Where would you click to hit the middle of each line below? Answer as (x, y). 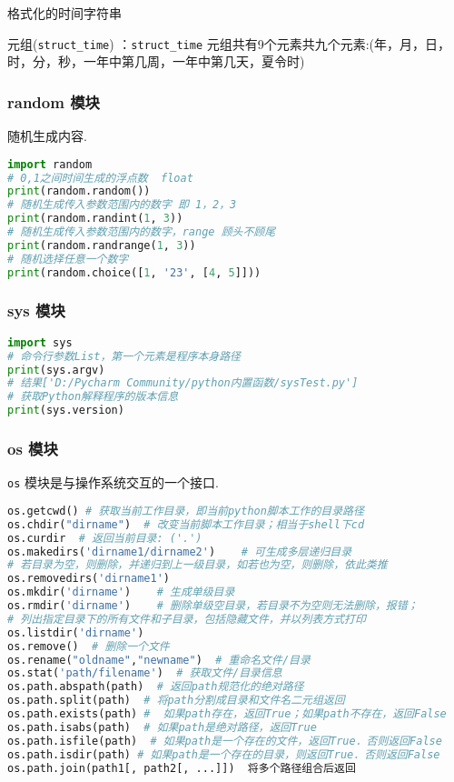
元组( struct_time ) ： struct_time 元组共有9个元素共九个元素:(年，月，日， (229, 43)
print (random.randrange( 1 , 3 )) (102, 245)
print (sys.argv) (56, 370)
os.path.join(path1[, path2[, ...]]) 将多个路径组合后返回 (182, 768)
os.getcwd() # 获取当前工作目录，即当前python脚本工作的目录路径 (186, 511)
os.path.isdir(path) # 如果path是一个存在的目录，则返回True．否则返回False (224, 754)
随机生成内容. (47, 136)
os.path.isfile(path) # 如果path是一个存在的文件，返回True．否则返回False (225, 741)
